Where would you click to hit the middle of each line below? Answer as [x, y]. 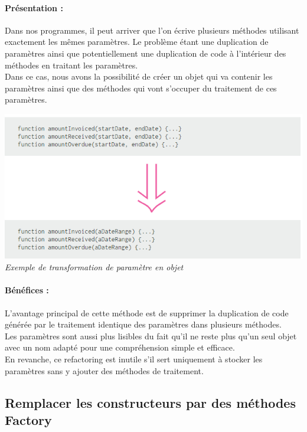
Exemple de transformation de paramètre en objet [94, 267]
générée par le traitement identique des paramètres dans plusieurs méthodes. [143, 324]
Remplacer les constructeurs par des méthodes [150, 402]
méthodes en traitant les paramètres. [71, 65]
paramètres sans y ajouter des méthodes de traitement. [104, 370]
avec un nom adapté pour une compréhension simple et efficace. [120, 347]
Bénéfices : [27, 290]
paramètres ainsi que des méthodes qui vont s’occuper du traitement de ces [141, 88]
